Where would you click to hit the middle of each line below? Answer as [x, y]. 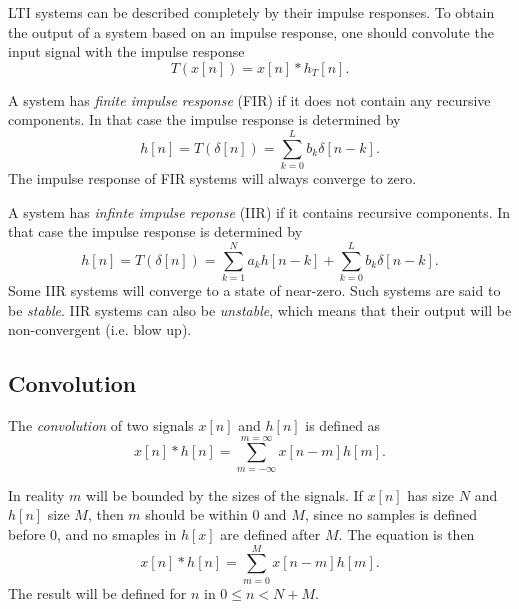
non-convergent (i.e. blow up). [100, 329]
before [27, 533]
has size [431, 494]
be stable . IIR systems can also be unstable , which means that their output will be [260, 309]
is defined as [343, 424]
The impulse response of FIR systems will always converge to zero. [212, 178]
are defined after [270, 533]
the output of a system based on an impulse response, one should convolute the [251, 31]
